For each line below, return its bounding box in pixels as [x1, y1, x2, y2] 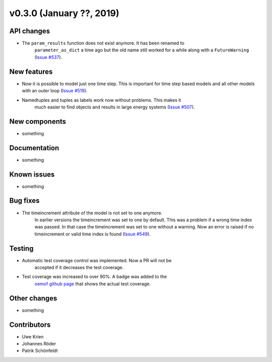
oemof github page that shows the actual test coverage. [34, 280, 151, 287]
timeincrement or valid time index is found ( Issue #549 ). [34, 231, 151, 237]
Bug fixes [9, 197, 40, 205]
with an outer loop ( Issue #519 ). [22, 88, 88, 94]
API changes [9, 27, 50, 35]
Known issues [9, 170, 55, 178]
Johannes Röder [22, 341, 56, 346]
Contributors [9, 320, 51, 329]
